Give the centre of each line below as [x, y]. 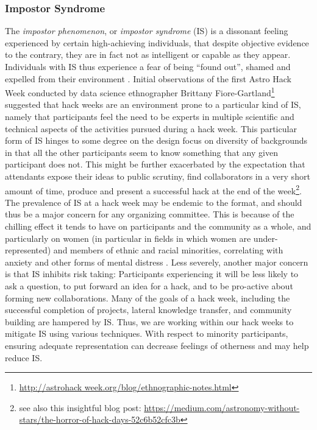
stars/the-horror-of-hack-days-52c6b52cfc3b [100, 419]
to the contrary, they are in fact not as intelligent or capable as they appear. [148, 55]
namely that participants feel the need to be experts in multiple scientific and [150, 117]
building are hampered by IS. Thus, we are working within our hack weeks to [149, 321]
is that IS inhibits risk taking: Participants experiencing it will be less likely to [152, 274]
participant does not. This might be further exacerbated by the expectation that [155, 164]
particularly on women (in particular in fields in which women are [128, 238]
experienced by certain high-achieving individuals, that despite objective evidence [157, 42]
